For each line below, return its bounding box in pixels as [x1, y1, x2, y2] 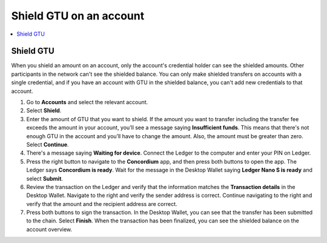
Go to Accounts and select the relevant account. [26, 99, 148, 106]
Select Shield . [26, 107, 62, 115]
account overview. [26, 225, 73, 233]
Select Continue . [26, 141, 69, 148]
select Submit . [26, 175, 64, 182]
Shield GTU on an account [11, 9, 145, 22]
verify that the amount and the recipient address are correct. [26, 200, 178, 207]
